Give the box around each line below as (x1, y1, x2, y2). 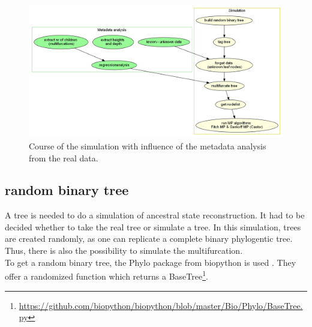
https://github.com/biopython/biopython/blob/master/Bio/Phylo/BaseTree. (19, 299, 303, 311)
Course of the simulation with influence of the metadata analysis (29, 139, 266, 152)
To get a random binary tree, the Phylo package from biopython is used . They (5, 256, 296, 268)
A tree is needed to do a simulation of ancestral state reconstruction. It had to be (5, 209, 305, 221)
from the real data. (29, 151, 98, 164)
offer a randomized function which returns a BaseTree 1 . (5, 268, 208, 282)
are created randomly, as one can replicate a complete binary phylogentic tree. (5, 232, 293, 245)
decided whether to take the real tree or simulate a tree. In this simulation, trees (5, 220, 301, 233)
